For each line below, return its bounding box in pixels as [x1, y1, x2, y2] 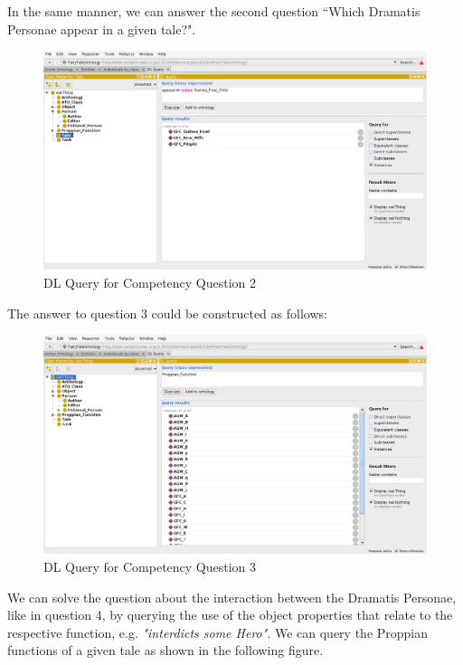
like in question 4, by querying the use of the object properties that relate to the [7, 605, 453, 624]
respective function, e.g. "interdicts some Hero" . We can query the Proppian [7, 622, 429, 641]
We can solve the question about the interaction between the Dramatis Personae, [7, 587, 457, 606]
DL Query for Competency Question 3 [43, 557, 257, 575]
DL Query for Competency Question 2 [43, 273, 257, 291]
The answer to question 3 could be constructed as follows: [7, 303, 327, 322]
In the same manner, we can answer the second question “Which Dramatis [7, 2, 420, 20]
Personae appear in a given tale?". [7, 19, 196, 38]
